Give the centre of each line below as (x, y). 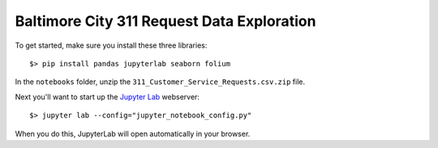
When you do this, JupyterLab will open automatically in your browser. (133, 133)
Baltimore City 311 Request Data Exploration (165, 21)
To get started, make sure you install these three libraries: (111, 45)
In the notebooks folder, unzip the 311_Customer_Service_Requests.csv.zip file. (160, 82)
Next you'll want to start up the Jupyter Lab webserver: (107, 96)
